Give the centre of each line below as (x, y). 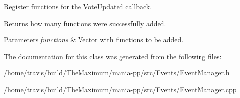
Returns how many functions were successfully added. (85, 23)
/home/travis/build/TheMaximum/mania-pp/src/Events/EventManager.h (117, 73)
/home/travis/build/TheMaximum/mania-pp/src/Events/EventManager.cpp (120, 89)
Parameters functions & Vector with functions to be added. (94, 40)
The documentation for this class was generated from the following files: (113, 56)
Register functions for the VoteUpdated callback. (78, 6)
